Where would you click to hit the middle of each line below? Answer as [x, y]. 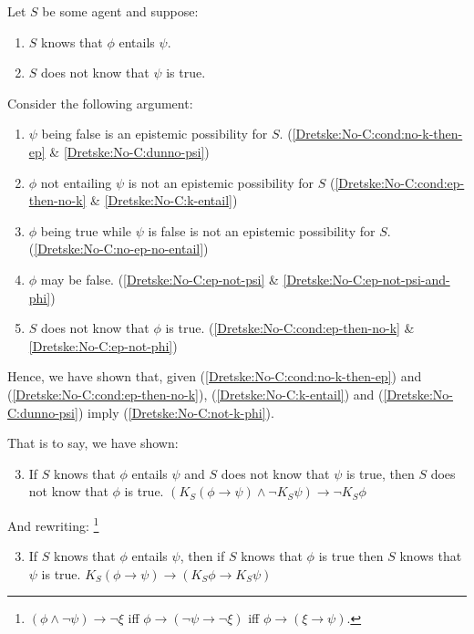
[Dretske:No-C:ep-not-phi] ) [103, 345]
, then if [202, 556]
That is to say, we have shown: [93, 443]
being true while [86, 230]
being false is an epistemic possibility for [155, 134]
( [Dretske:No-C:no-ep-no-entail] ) [118, 249]
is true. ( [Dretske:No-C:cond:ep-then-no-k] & [290, 328]
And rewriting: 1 [53, 524]
